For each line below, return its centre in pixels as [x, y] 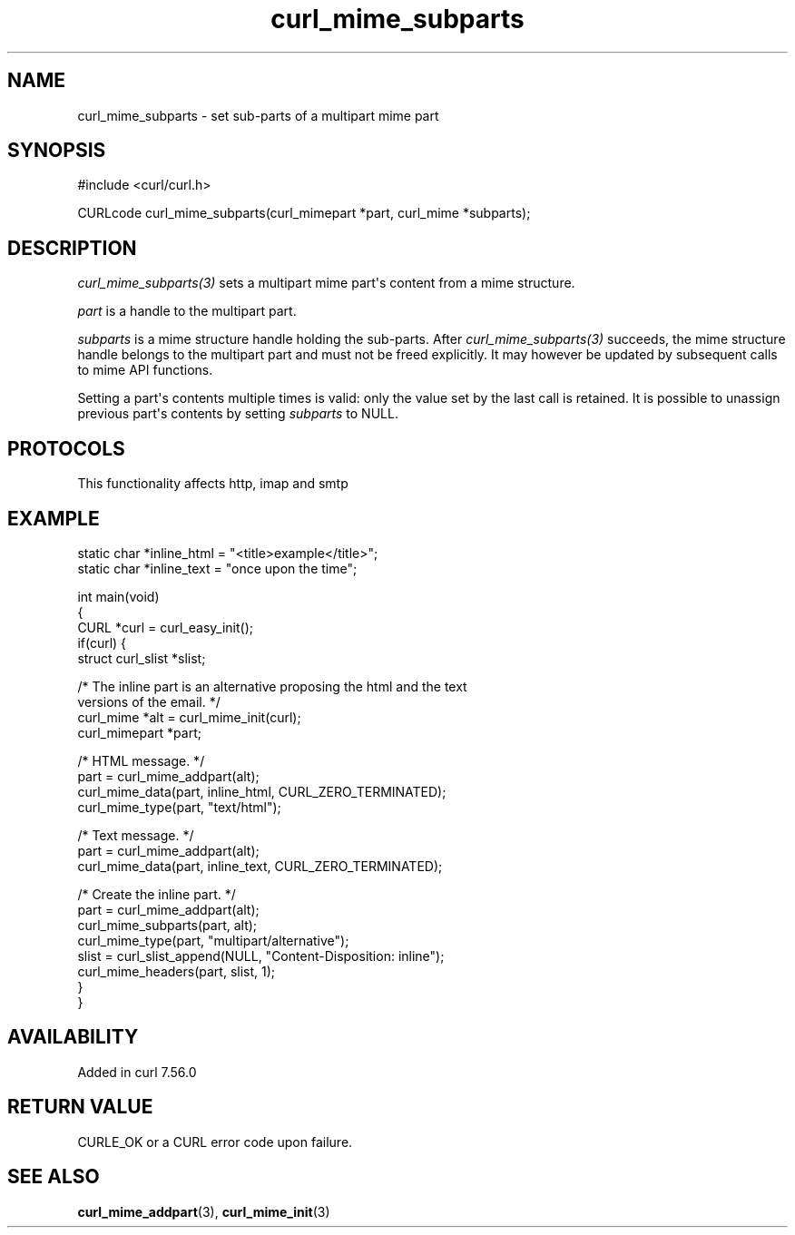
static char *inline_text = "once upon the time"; [217, 568]
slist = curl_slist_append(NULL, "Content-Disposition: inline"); [261, 956]
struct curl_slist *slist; [142, 658]
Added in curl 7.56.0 [137, 1072]
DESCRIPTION [72, 248]
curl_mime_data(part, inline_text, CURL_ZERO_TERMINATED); [260, 866]
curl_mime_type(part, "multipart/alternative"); [213, 940]
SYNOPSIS [57, 151]
